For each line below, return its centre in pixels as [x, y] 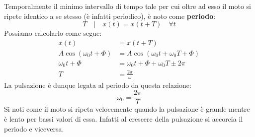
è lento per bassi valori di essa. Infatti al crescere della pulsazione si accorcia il [124, 118]
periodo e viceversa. [34, 128]
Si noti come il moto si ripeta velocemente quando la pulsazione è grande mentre [127, 109]
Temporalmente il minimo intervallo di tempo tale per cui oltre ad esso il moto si [127, 6]
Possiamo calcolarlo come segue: [53, 33]
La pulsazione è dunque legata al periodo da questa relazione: [98, 85]
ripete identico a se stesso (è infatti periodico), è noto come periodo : [110, 16]
